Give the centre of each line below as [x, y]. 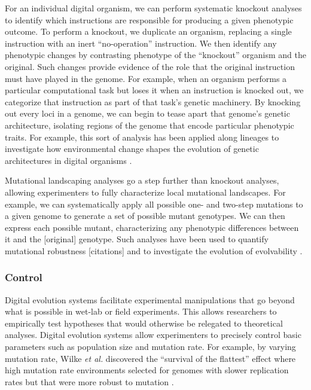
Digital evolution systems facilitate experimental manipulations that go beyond [150, 299]
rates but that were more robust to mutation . [89, 381]
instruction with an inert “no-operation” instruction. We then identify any [141, 43]
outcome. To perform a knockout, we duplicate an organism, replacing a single [148, 31]
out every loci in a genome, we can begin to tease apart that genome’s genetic [147, 113]
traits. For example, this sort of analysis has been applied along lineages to [142, 137]
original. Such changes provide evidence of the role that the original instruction [150, 66]
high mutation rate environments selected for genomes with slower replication [147, 370]
